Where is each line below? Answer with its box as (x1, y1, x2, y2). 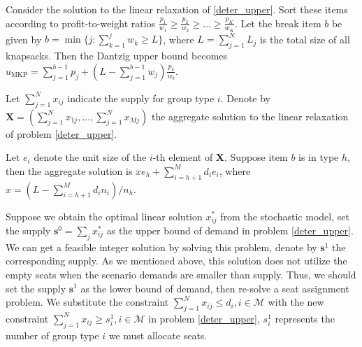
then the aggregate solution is (6, 163, 133, 178)
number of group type (6, 327, 99, 342)
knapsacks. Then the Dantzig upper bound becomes (6, 48, 228, 63)
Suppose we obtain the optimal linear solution (6, 208, 203, 223)
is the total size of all (259, 31, 350, 46)
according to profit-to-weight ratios (6, 15, 156, 30)
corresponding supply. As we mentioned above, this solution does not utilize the (6, 253, 347, 268)
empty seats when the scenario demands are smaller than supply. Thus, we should (6, 267, 356, 281)
